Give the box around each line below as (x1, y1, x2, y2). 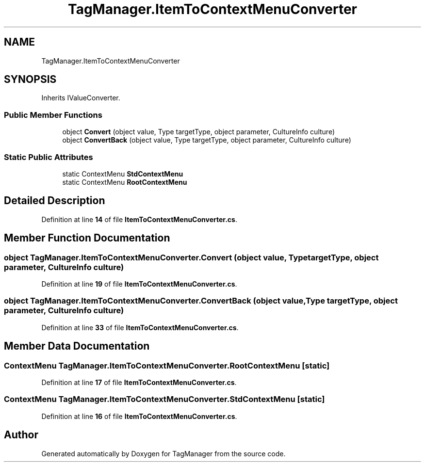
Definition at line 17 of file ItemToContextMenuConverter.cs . (41, 378, 237, 386)
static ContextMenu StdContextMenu (62, 169, 183, 178)
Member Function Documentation (4, 232, 170, 244)
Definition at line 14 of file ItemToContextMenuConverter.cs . (41, 215, 237, 224)
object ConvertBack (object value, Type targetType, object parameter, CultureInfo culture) (62, 136, 351, 145)
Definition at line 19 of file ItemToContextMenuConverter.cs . (41, 280, 237, 288)
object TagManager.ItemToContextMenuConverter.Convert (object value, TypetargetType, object (4, 252, 379, 262)
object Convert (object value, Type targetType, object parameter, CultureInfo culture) (62, 128, 335, 136)
